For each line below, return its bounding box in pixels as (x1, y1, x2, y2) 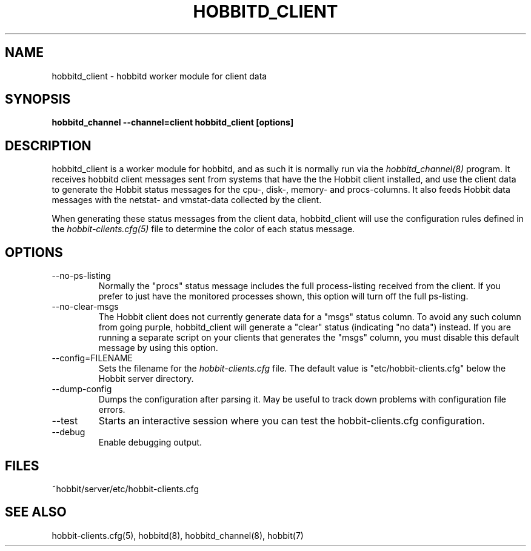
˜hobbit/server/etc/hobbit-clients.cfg (52, 483, 199, 494)
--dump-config (52, 384, 112, 395)
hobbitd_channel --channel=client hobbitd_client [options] (52, 117, 294, 128)
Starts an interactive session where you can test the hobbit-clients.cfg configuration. (98, 415, 485, 427)
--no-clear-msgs (52, 301, 119, 312)
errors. (98, 404, 125, 415)
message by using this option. (98, 342, 218, 353)
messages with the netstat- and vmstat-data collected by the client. (52, 195, 322, 205)
